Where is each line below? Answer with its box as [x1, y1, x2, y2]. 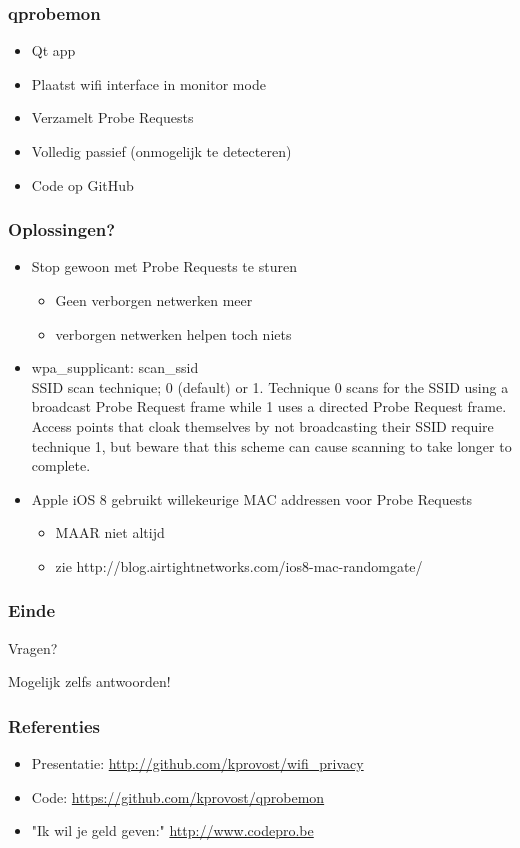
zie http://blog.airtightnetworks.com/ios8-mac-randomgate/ [55, 555, 423, 576]
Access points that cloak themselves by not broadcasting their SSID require [31, 415, 494, 436]
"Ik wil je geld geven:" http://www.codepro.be [31, 820, 314, 841]
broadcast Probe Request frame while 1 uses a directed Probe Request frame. [31, 396, 507, 417]
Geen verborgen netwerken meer [55, 290, 253, 310]
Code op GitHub [31, 174, 134, 195]
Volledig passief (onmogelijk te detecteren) [31, 141, 292, 161]
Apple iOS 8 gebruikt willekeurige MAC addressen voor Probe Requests [31, 488, 473, 509]
